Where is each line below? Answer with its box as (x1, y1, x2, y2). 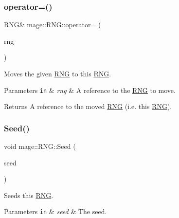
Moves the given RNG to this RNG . (4, 69, 111, 78)
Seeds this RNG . (4, 190, 54, 200)
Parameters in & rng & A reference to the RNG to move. (4, 85, 176, 95)
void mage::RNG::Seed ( (4, 141, 76, 151)
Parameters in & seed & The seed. (4, 206, 107, 217)
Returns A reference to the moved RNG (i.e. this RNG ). (4, 101, 172, 111)
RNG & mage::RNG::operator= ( (4, 19, 101, 30)
